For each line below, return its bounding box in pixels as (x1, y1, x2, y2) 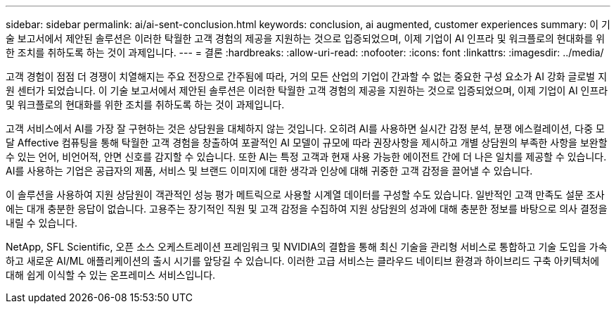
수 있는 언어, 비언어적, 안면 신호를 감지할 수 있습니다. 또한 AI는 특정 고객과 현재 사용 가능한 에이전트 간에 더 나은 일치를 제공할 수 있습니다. (6, 151, 607, 163)
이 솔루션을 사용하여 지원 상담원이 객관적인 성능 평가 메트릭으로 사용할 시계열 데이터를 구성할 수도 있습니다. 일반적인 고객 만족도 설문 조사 (6, 189, 605, 201)
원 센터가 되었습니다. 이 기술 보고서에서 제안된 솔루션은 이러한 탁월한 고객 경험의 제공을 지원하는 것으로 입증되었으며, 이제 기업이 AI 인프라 (6, 84, 608, 96)
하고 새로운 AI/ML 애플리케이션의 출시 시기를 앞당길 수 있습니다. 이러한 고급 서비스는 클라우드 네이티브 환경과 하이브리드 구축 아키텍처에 (6, 255, 600, 267)
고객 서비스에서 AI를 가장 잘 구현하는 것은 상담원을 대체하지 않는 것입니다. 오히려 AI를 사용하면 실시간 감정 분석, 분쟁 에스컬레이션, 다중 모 (6, 122, 605, 134)
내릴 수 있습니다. (6, 217, 78, 229)
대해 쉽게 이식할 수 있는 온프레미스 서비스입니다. (6, 269, 216, 281)
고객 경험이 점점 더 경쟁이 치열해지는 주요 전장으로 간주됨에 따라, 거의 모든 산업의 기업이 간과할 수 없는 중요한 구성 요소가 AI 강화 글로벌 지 (6, 70, 608, 82)
